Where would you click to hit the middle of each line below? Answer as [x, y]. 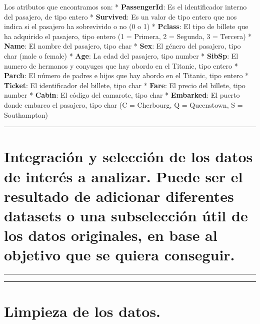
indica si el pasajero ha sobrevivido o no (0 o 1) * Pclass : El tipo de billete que [126, 26]
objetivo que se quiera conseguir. [119, 255]
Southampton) [26, 114]
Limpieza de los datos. [82, 311]
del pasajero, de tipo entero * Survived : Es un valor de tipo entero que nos [120, 16]
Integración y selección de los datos [128, 156]
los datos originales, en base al [111, 235]
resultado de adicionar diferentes [119, 196]
